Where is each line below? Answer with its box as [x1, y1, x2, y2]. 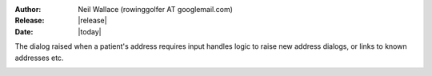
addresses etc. [14, 53, 64, 62]
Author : [14, 5, 42, 14]
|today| [78, 26, 102, 36]
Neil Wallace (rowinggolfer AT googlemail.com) [78, 5, 234, 14]
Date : [14, 26, 34, 36]
